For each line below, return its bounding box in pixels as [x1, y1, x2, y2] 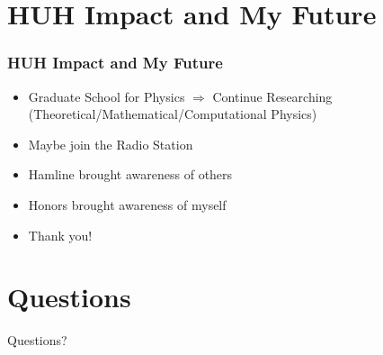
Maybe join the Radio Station [28, 134, 193, 153]
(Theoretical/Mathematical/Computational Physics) [28, 105, 317, 123]
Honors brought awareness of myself [28, 195, 227, 214]
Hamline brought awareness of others [28, 165, 233, 184]
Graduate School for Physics [28, 86, 185, 105]
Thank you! [28, 225, 93, 244]
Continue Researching [212, 86, 333, 105]
